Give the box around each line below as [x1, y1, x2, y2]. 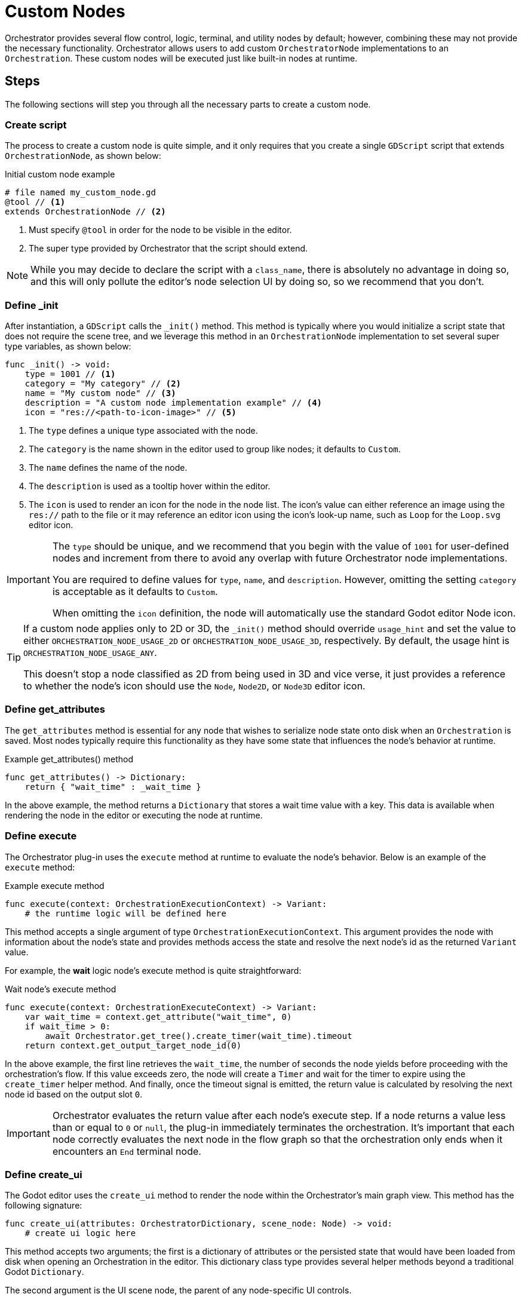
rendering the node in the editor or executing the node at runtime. [5, 810, 263, 820]
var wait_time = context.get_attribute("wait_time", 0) [24, 1011, 292, 1022]
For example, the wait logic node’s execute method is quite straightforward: [5, 965, 302, 976]
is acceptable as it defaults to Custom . [52, 585, 218, 598]
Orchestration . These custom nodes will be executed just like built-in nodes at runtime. [5, 53, 358, 63]
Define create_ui [5, 1168, 82, 1181]
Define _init [5, 299, 59, 311]
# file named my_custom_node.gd [5, 188, 156, 198]
